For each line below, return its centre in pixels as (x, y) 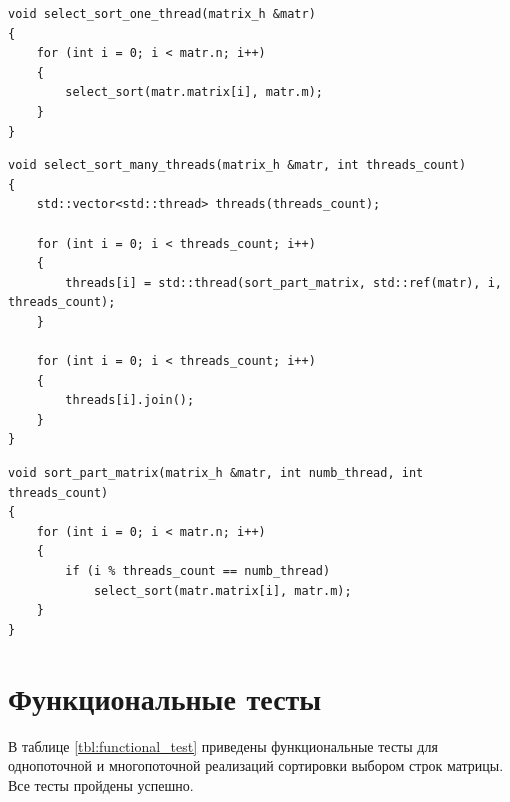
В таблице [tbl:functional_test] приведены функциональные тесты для (223, 745)
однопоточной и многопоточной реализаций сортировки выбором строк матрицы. (256, 765)
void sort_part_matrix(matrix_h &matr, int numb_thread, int (216, 473)
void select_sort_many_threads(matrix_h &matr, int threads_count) (237, 165)
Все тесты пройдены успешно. (101, 784)
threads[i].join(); (130, 400)
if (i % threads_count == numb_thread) (198, 571)
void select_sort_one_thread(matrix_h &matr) (162, 14)
